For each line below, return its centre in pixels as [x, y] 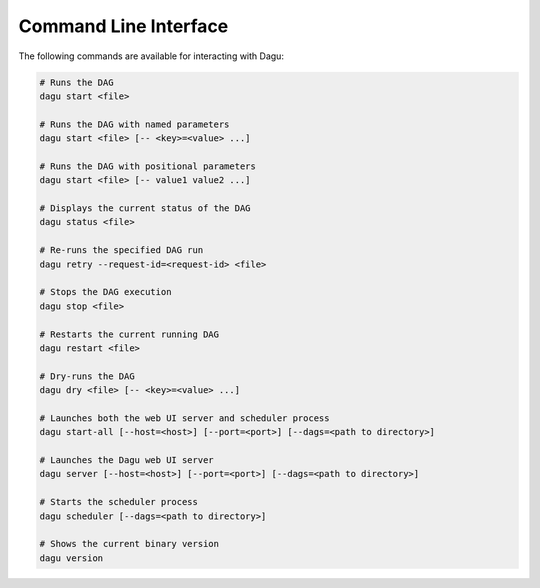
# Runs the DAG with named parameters [134, 124]
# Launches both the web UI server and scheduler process [184, 418]
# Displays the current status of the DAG [145, 208]
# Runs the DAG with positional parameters [148, 166]
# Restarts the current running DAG [129, 334]
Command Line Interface [123, 26]
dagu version [71, 558]
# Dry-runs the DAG [87, 376]
